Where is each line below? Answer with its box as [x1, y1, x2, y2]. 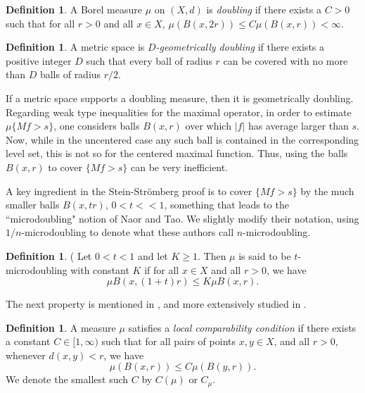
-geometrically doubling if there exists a [155, 39, 325, 54]
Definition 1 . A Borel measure [6, 2, 142, 16]
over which [185, 118, 231, 133]
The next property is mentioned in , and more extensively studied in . [6, 297, 307, 311]
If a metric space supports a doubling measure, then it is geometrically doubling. [6, 90, 354, 105]
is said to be [238, 248, 291, 263]
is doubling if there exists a [206, 2, 321, 16]
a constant [6, 334, 51, 349]
